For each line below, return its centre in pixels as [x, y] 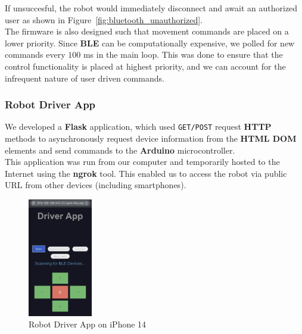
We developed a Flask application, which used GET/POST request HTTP [138, 127]
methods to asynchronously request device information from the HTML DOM [151, 138]
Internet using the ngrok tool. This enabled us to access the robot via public [146, 173]
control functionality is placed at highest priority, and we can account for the [145, 66]
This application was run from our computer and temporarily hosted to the [142, 162]
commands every [35, 54]
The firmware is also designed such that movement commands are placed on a [147, 31]
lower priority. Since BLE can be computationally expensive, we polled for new [150, 43]
